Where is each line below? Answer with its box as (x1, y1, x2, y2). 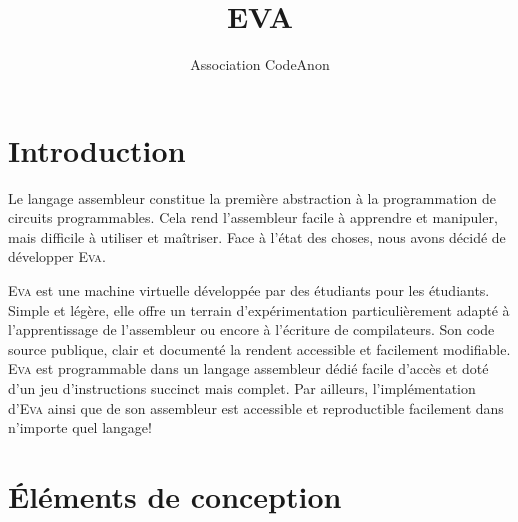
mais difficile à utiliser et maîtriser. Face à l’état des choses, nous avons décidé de (8, 226, 506, 247)
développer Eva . (8, 246, 106, 267)
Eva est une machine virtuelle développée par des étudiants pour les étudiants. (8, 280, 490, 301)
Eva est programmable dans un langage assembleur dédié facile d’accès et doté (8, 358, 489, 379)
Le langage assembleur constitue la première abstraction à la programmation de (8, 187, 496, 208)
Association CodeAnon (190, 54, 330, 75)
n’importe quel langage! (8, 417, 152, 438)
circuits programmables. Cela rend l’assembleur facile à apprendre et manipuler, (8, 207, 498, 228)
